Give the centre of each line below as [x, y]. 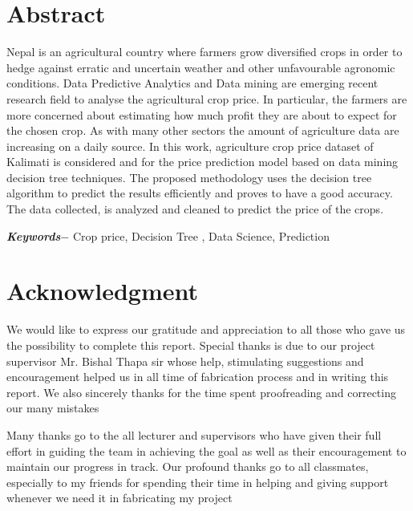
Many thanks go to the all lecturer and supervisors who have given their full [194, 434]
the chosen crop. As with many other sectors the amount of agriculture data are [203, 130]
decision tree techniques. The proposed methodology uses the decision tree [189, 177]
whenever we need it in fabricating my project [119, 498]
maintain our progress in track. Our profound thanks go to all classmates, [188, 466]
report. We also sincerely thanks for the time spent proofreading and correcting [201, 392]
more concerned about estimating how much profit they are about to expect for [202, 114]
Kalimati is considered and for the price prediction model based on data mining [202, 162]
